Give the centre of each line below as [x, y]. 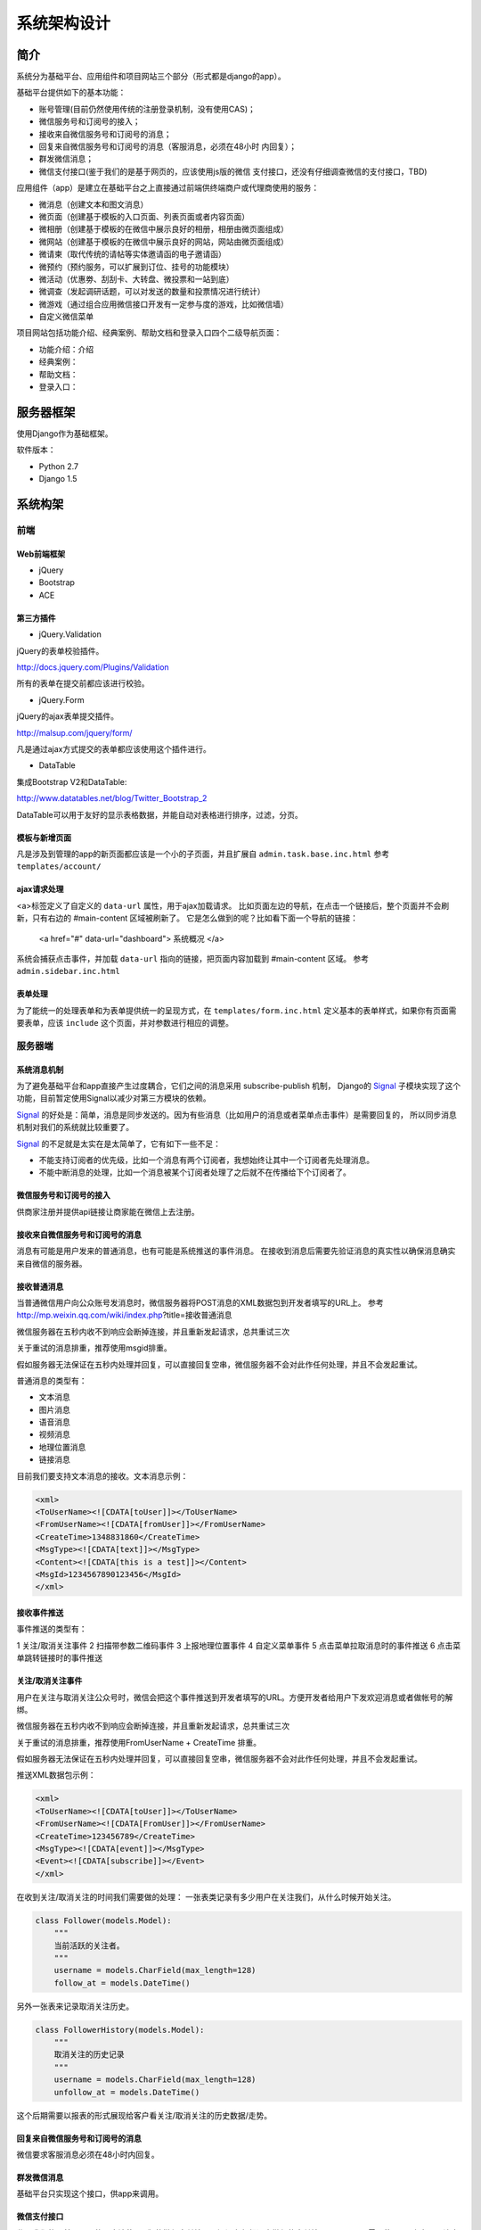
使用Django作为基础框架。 [65, 434]
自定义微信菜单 [66, 317]
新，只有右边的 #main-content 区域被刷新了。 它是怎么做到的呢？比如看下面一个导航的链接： [188, 918]
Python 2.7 [59, 466]
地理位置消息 [62, 1447]
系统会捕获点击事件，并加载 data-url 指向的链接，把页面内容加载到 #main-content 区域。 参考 [193, 958]
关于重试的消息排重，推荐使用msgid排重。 [94, 1348]
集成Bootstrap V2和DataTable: [72, 781]
